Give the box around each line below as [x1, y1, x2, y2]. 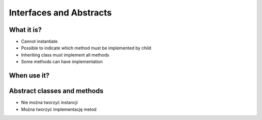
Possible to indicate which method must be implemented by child [21, 45, 151, 51]
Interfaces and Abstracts [9, 7, 112, 18]
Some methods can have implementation [21, 59, 103, 65]
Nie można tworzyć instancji [21, 100, 78, 105]
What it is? [9, 26, 42, 34]
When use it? [9, 72, 49, 80]
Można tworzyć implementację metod [21, 106, 97, 112]
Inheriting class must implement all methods [21, 52, 109, 58]
